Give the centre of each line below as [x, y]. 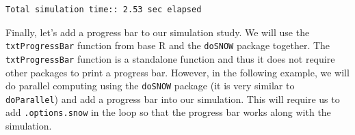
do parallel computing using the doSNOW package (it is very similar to [150, 86]
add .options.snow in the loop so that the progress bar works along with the [168, 112]
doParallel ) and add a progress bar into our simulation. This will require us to [173, 99]
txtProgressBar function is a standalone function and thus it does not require [170, 58]
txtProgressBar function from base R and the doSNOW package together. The [168, 45]
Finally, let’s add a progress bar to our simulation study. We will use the [158, 32]
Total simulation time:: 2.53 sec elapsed [104, 10]
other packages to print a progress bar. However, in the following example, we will [177, 72]
